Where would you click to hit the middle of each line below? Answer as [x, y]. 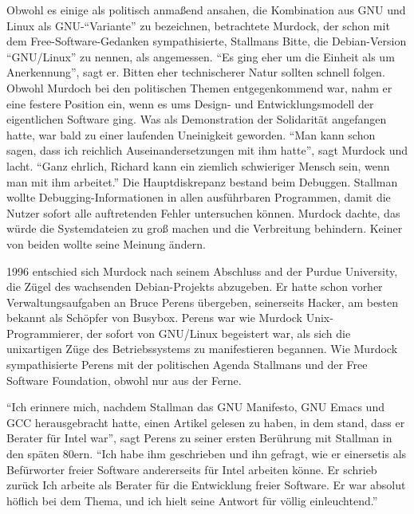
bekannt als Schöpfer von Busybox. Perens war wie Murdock [155, 318]
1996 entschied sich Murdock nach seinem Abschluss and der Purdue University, [202, 271]
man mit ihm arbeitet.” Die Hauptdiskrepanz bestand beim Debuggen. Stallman [202, 181]
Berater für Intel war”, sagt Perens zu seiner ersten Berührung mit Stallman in [199, 438]
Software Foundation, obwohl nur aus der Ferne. [124, 380]
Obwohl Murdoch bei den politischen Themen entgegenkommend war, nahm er [199, 87]
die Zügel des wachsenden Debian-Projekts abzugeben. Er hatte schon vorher [195, 286]
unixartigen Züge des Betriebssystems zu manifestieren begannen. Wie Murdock [202, 349]
